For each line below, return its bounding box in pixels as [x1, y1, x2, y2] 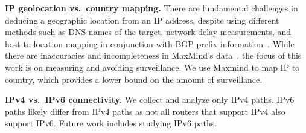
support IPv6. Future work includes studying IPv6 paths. [5, 117, 217, 129]
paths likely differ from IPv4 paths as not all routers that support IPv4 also [5, 105, 285, 117]
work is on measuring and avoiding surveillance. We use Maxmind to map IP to [5, 60, 300, 73]
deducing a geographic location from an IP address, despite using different [5, 13, 279, 26]
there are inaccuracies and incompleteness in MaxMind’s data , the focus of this [5, 49, 302, 62]
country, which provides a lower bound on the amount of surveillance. [5, 73, 263, 85]
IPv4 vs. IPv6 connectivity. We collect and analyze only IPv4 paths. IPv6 [5, 93, 295, 106]
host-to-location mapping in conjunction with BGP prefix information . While [5, 37, 295, 50]
